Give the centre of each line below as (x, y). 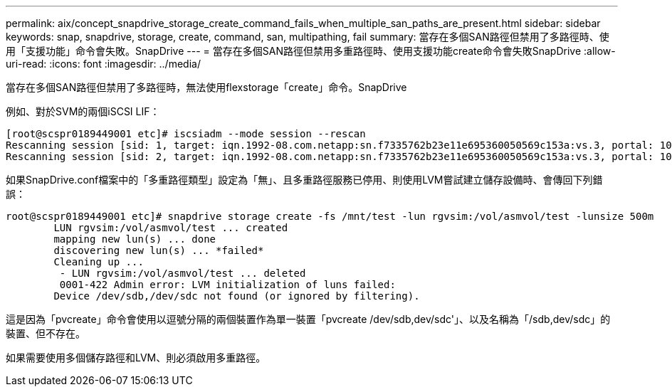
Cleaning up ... (99, 262)
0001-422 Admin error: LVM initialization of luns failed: (227, 285)
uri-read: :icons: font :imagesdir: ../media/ (103, 64)
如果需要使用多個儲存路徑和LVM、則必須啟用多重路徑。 (136, 357)
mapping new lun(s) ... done (135, 239)
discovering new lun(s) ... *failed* (159, 250)
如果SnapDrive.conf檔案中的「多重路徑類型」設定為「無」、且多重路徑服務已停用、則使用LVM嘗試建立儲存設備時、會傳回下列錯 (304, 180)
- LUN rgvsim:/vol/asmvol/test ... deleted (183, 273)
